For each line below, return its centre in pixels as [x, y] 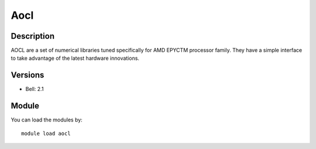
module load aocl [46, 133]
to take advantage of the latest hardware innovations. [75, 58]
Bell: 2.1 [35, 89]
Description [33, 36]
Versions [28, 75]
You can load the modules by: [47, 120]
